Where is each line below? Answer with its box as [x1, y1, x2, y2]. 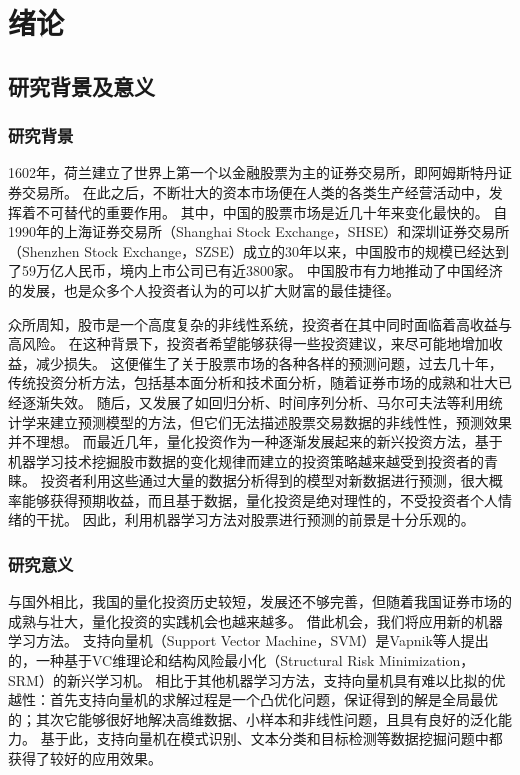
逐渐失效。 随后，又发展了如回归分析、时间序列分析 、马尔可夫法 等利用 [21, 391, 489, 412]
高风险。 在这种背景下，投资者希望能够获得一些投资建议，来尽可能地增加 [8, 333, 489, 354]
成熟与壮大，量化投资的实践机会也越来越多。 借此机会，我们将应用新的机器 [8, 610, 503, 631]
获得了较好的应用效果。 [8, 748, 162, 769]
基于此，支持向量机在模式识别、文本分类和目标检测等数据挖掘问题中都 [40, 728, 503, 749]
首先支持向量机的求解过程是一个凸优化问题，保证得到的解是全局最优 [49, 689, 498, 710]
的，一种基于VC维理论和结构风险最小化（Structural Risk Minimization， [8, 650, 475, 671]
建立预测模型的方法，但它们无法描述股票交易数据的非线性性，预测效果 [49, 411, 512, 432]
